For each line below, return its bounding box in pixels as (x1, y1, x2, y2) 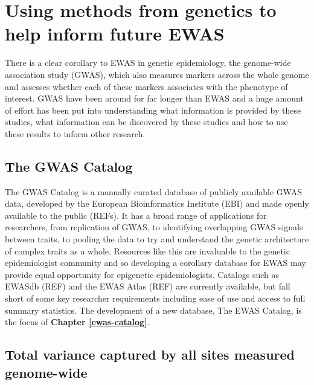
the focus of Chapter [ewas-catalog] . (5, 315, 150, 328)
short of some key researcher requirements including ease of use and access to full (5, 292, 306, 305)
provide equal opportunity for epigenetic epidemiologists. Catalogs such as (5, 268, 279, 280)
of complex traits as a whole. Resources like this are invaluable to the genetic (5, 244, 290, 257)
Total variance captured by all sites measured (5, 345, 295, 364)
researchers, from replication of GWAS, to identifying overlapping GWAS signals (5, 221, 303, 233)
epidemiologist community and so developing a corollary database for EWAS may (5, 256, 306, 269)
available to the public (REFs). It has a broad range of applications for (5, 209, 267, 221)
